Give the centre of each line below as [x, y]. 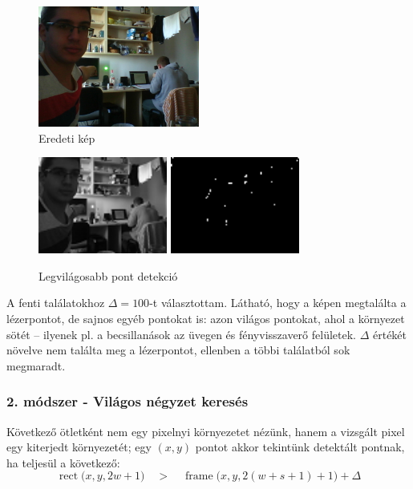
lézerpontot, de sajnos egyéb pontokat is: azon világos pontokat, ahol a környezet [206, 318]
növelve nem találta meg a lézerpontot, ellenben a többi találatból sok [178, 350]
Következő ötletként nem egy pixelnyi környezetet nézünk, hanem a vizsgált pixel [206, 431]
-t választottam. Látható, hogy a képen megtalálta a [278, 303]
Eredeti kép [67, 137]
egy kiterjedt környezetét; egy [79, 447]
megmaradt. [36, 365]
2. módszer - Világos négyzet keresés [128, 401]
